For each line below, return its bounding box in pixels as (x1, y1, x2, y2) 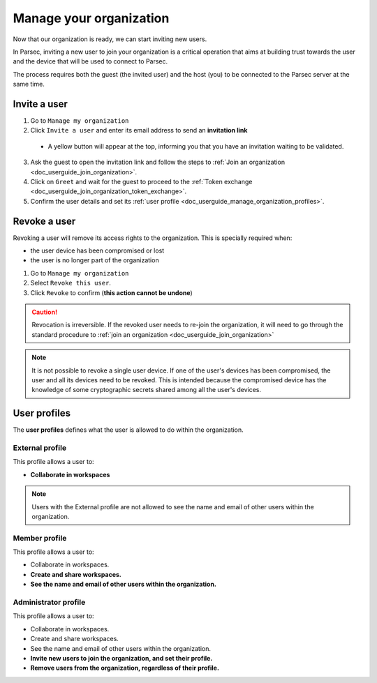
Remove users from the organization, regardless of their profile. (30, 663, 220, 673)
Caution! (31, 308, 58, 316)
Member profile (13, 533, 67, 543)
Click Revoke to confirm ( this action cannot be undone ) (30, 288, 193, 297)
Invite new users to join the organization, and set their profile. (30, 654, 213, 662)
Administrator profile (13, 597, 86, 607)
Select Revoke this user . (30, 279, 112, 287)
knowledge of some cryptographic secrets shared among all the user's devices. (31, 386, 262, 394)
